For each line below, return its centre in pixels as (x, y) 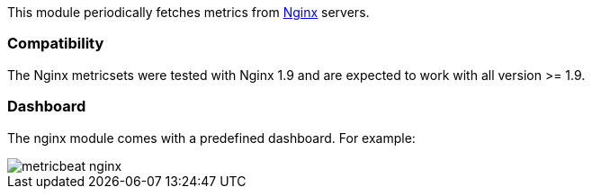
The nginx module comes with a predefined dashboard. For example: (211, 138)
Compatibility (56, 44)
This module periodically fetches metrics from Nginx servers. (188, 12)
